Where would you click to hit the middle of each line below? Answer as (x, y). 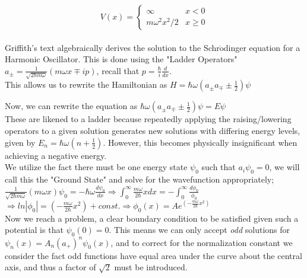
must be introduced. (151, 267)
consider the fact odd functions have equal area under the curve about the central (153, 255)
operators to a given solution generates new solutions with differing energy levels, (153, 131)
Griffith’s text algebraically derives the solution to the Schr (112, 47)
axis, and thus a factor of (50, 267)
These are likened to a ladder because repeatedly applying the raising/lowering (148, 119)
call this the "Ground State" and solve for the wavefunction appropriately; (140, 179)
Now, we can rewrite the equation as (71, 106)
